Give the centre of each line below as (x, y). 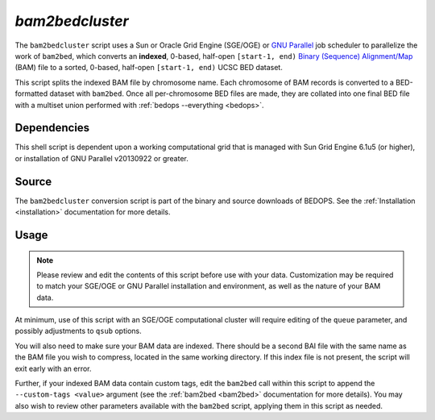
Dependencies (52, 128)
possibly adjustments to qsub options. (78, 331)
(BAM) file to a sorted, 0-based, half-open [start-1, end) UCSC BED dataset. (149, 68)
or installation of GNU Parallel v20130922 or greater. (101, 158)
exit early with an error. (53, 368)
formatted (31, 94)
